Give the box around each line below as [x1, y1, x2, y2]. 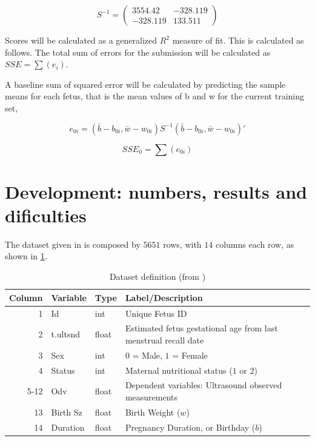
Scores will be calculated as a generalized [5, 34, 157, 46]
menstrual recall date [125, 333, 204, 346]
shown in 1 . [5, 250, 47, 262]
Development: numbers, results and [5, 179, 307, 204]
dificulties [5, 202, 87, 227]
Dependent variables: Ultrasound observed [125, 379, 282, 391]
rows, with [163, 237, 202, 250]
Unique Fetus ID [125, 307, 187, 319]
